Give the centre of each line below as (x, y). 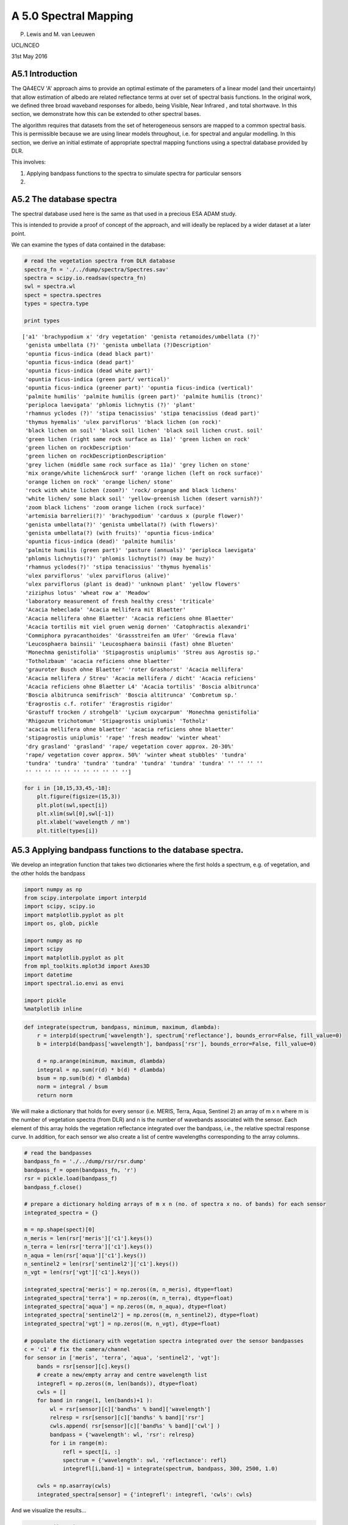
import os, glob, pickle (61, 924)
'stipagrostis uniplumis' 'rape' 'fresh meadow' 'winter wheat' (123, 738)
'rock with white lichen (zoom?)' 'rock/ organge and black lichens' (131, 490)
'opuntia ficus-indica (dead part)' (80, 362)
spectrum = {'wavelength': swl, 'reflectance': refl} (144, 1460)
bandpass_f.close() (53, 1187)
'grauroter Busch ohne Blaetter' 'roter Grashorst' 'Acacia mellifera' (134, 670)
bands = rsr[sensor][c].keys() (83, 1366)
